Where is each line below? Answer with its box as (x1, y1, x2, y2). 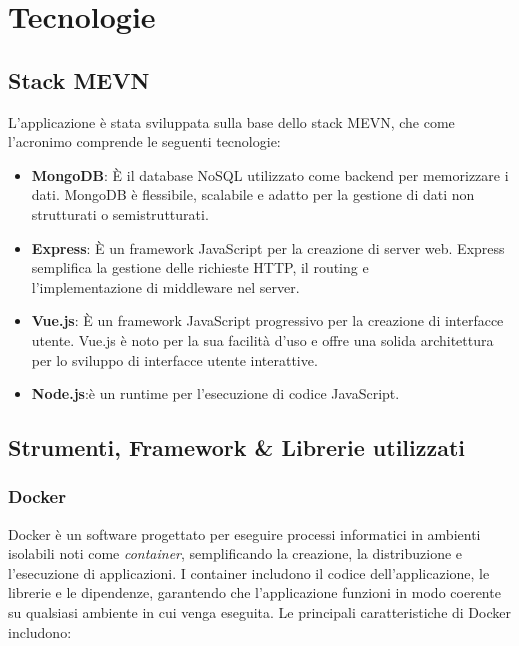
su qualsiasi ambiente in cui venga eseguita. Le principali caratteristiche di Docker (8, 602, 511, 623)
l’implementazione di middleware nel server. (31, 276, 300, 297)
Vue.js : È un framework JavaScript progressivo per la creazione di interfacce (31, 310, 504, 331)
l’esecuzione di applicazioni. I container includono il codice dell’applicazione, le (8, 562, 490, 583)
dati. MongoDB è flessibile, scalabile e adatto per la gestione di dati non (31, 184, 475, 205)
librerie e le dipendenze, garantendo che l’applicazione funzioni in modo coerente (8, 582, 501, 603)
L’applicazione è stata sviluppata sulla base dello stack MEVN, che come (8, 111, 455, 132)
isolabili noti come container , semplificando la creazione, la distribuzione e (8, 543, 463, 564)
